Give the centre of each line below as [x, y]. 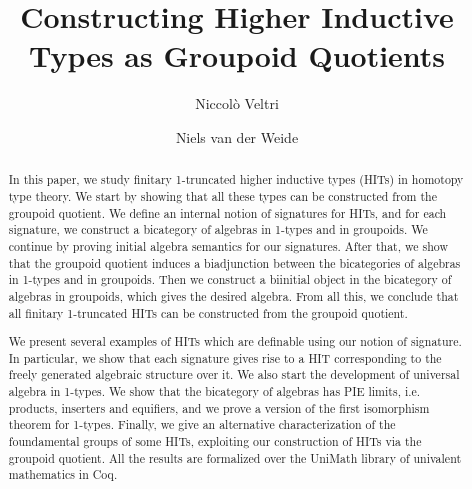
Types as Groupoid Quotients [237, 55]
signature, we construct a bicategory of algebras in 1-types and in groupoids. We [218, 229]
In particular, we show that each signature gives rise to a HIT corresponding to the [225, 357]
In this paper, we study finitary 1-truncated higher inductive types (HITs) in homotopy [236, 179]
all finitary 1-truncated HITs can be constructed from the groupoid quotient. [208, 312]
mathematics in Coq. [63, 474]
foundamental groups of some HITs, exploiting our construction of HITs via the [215, 441]
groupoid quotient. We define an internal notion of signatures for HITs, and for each [227, 212]
